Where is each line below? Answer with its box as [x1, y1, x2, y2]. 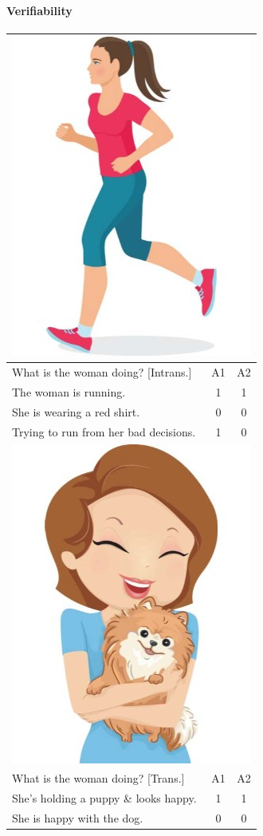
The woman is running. [12, 383, 126, 400]
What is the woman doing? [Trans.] [12, 770, 185, 787]
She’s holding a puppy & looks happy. [12, 790, 197, 806]
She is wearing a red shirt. [12, 403, 140, 420]
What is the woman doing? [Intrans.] [12, 364, 192, 381]
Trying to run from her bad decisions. [12, 423, 196, 440]
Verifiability [6, 2, 73, 18]
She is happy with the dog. [12, 810, 143, 826]
